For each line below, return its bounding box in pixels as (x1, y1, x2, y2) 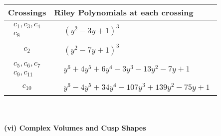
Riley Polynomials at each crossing (54, 6, 194, 18)
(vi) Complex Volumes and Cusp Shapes (4, 123, 146, 133)
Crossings (8, 6, 46, 18)
